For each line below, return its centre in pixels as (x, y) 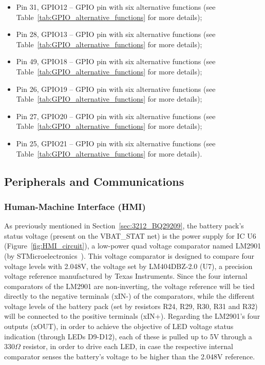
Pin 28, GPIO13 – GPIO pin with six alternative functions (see (116, 34)
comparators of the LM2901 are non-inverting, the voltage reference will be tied (129, 286)
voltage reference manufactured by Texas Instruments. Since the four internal (126, 276)
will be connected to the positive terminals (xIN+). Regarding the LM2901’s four (132, 316)
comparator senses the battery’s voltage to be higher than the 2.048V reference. (130, 356)
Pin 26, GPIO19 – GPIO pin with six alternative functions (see (116, 89)
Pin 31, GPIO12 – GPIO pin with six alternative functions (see (116, 7)
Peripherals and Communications (94, 181)
